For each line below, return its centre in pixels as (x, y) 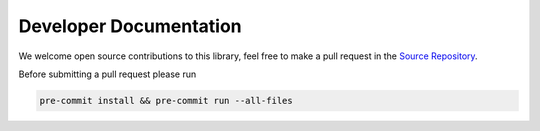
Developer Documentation (130, 26)
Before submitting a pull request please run (107, 74)
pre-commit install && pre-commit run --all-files (166, 100)
